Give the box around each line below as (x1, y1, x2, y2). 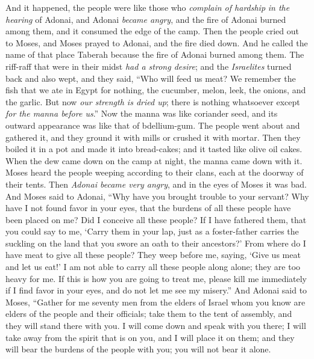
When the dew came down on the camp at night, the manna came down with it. (5, 154, 303, 167)
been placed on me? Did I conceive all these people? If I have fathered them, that (5, 213, 307, 226)
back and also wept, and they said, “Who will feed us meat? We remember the (5, 72, 296, 84)
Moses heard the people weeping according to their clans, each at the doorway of (5, 166, 304, 179)
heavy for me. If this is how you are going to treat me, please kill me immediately (5, 272, 307, 284)
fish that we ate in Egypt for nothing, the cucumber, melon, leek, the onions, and (5, 84, 306, 96)
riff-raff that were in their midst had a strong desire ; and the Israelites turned (5, 60, 292, 72)
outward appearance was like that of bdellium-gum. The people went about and (5, 118, 300, 131)
